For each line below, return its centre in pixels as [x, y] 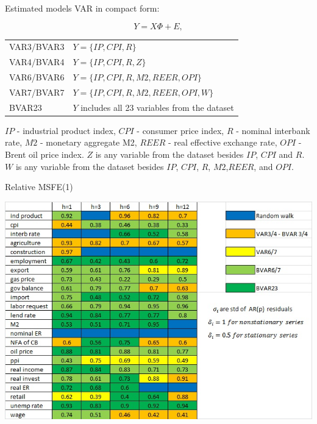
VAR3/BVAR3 [37, 47]
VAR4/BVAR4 [37, 62]
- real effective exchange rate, [223, 142]
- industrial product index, [66, 130]
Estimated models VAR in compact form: [82, 8]
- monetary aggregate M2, [88, 142]
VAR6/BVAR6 [37, 77]
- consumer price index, [180, 130]
